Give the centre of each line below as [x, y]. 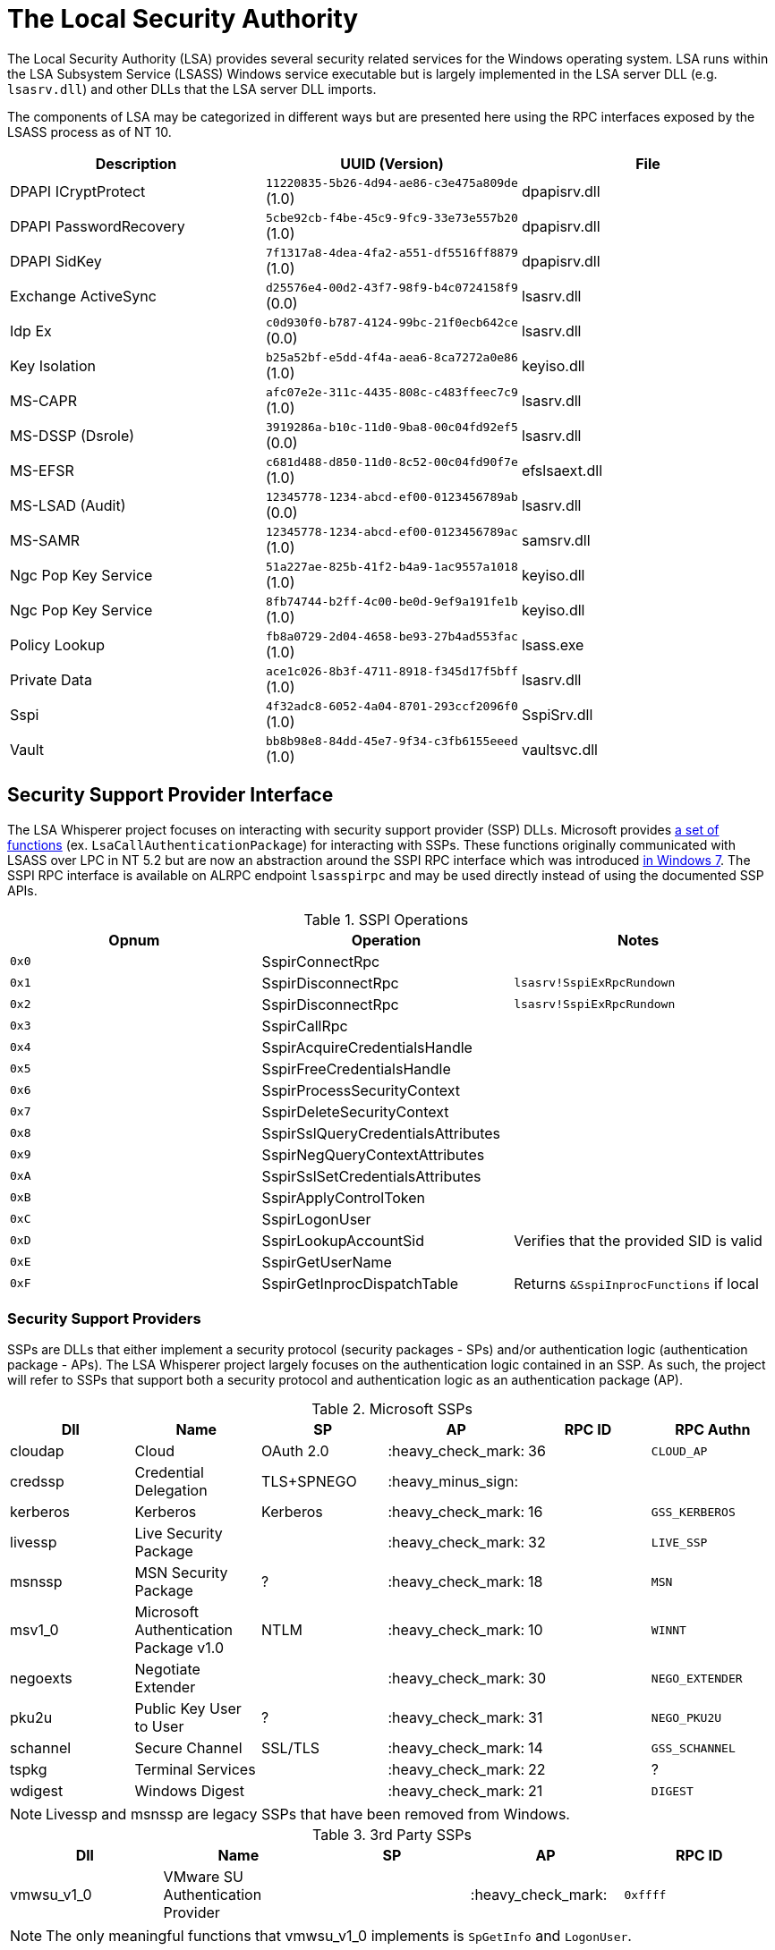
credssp [37, 1482]
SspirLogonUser [316, 1219]
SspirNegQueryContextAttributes [373, 1154]
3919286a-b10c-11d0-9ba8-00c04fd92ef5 [392, 427]
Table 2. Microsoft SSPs [392, 1409]
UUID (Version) [392, 163]
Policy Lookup [58, 645]
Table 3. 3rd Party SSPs [392, 1835]
